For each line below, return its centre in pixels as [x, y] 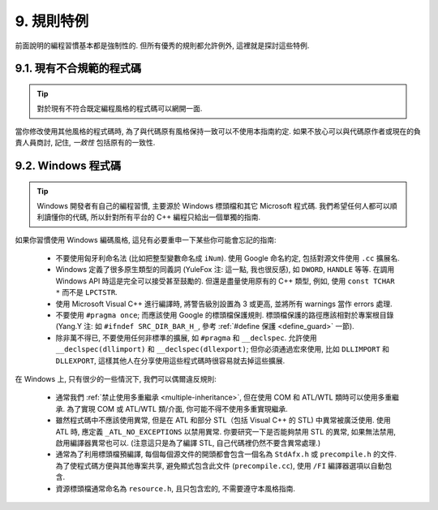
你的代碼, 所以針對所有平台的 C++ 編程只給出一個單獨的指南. [159, 217]
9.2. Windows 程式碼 [68, 165]
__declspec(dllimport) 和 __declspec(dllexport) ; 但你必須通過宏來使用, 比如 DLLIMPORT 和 [222, 349]
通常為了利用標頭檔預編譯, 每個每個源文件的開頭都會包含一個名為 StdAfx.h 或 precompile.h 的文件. [226, 454]
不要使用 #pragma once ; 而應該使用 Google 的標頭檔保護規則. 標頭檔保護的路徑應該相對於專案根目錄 [225, 315]
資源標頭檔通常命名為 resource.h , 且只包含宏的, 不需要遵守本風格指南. [176, 488]
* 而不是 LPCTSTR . [86, 292]
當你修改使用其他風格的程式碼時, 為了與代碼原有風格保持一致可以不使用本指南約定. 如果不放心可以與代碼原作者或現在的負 [218, 131]
